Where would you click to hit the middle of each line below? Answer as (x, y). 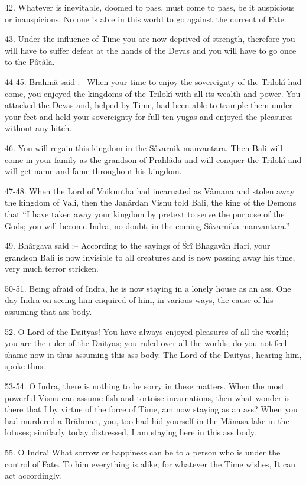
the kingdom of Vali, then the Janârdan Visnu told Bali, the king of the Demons (151, 202)
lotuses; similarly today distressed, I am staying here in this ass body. (131, 432)
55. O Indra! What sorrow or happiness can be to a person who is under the (143, 452)
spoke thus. (25, 366)
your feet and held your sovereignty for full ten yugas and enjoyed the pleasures (149, 116)
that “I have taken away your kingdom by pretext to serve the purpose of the (145, 214)
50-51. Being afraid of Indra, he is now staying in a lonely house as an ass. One (148, 288)
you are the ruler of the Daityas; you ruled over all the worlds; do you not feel (146, 343)
